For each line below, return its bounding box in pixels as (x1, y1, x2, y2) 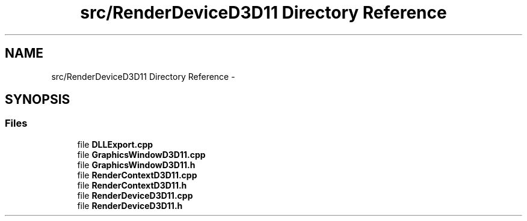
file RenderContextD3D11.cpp (77, 169, 197, 180)
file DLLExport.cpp (77, 139, 153, 150)
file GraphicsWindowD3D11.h (77, 159, 196, 170)
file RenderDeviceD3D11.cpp (77, 190, 193, 201)
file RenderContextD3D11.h (77, 180, 187, 190)
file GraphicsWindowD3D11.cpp (77, 149, 206, 160)
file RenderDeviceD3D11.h (77, 200, 183, 211)
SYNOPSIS (5, 92, 70, 107)
